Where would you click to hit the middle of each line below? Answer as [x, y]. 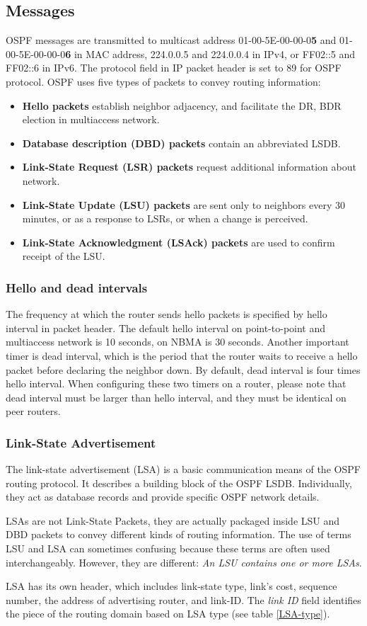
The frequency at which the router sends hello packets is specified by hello [167, 314]
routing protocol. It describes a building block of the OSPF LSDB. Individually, [179, 483]
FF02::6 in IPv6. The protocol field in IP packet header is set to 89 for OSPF [174, 68]
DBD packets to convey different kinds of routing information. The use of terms [179, 534]
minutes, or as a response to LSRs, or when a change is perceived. [165, 218]
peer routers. [33, 411]
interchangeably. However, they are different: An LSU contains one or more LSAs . [184, 562]
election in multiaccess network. [91, 119]
